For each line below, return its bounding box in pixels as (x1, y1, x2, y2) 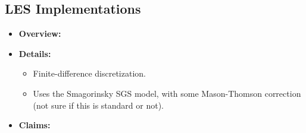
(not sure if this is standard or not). (33, 99, 164, 111)
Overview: (18, 27, 61, 40)
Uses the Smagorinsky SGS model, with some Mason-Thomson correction (33, 87, 301, 99)
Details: (18, 47, 51, 59)
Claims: (18, 119, 51, 131)
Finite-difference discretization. (33, 67, 146, 80)
